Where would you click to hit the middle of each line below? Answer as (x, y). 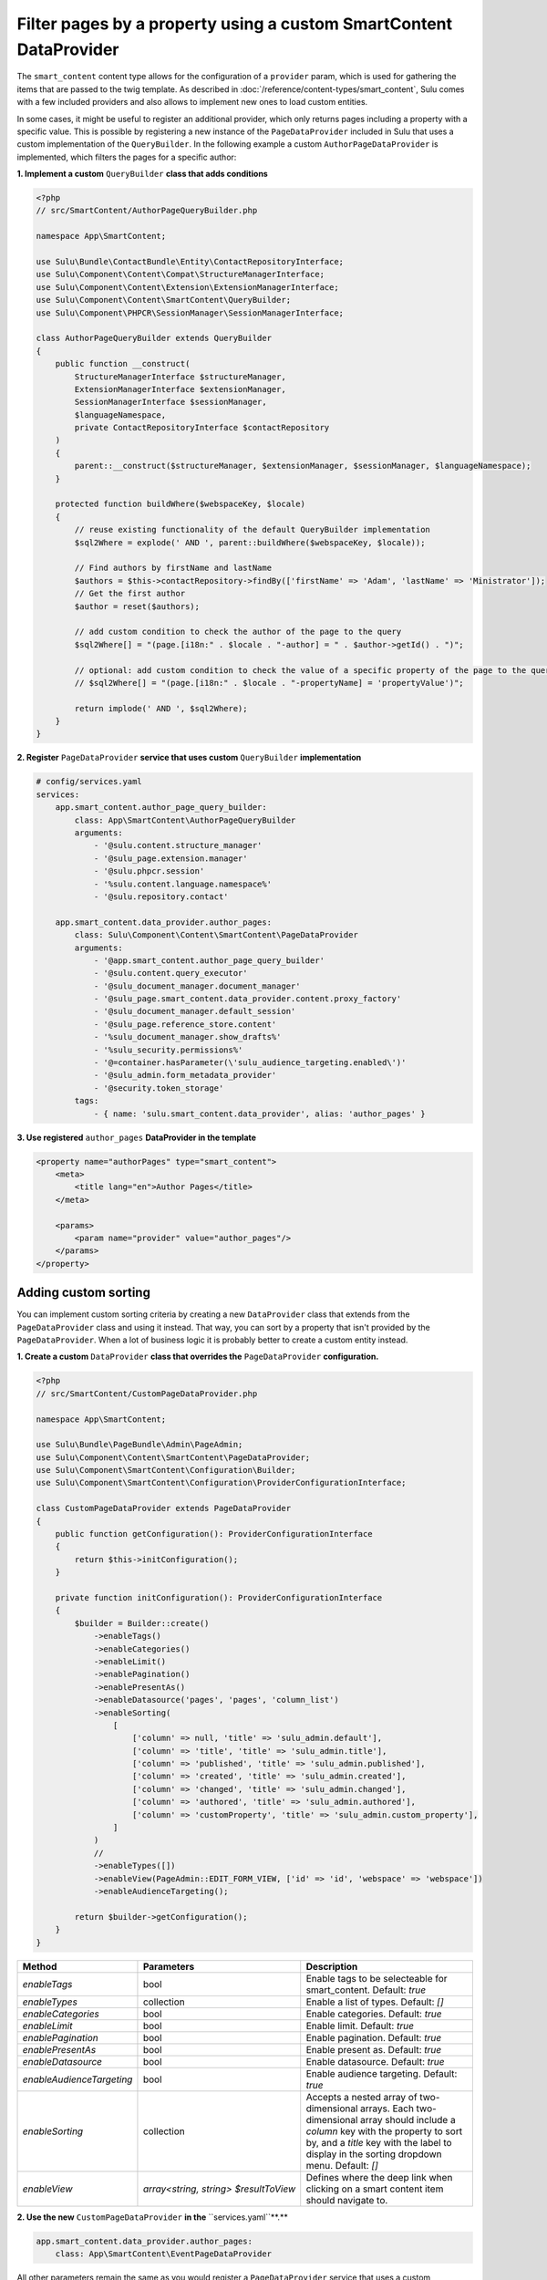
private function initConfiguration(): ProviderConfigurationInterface (219, 1597)
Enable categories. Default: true (374, 2014)
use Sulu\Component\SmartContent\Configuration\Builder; (166, 1470)
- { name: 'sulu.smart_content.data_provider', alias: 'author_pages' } (259, 1114)
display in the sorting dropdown (374, 2154)
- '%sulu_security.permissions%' (168, 1050)
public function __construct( (123, 364)
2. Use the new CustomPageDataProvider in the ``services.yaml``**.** (153, 2217)
